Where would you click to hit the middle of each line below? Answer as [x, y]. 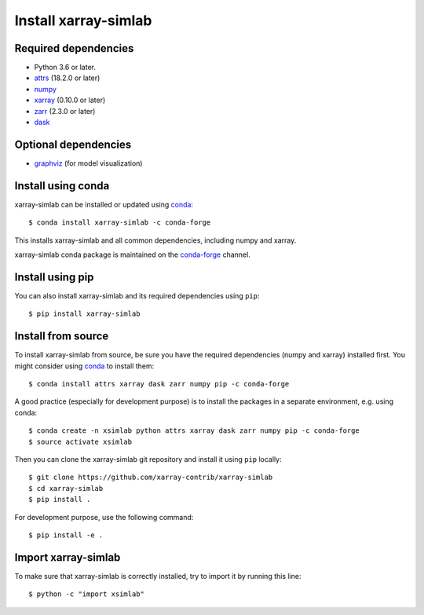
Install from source [62, 337]
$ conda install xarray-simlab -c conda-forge [120, 223]
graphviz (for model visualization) [88, 163]
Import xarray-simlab [68, 557]
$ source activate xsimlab [80, 441]
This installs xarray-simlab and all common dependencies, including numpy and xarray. [155, 240]
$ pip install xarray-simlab [84, 314]
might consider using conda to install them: [84, 366]
